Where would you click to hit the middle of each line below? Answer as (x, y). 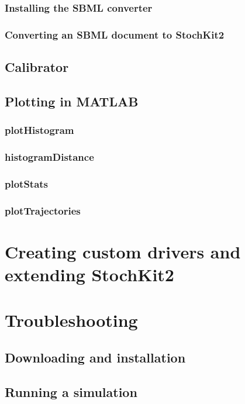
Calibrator (37, 67)
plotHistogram (39, 130)
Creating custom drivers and (123, 251)
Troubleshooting (71, 320)
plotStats (27, 183)
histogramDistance (49, 157)
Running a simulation (71, 391)
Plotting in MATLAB (72, 101)
